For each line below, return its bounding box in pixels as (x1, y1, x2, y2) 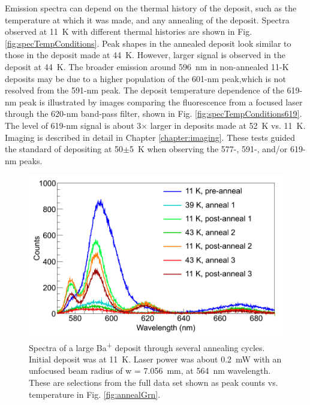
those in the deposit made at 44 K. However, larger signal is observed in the (5, 49, 285, 61)
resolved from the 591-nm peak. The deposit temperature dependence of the (5, 84, 284, 96)
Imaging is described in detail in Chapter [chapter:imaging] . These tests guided (5, 131, 295, 143)
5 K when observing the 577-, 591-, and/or (129, 143, 288, 155)
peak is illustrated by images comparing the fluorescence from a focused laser (19, 95, 303, 108)
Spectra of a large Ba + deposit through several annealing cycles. (29, 339, 265, 353)
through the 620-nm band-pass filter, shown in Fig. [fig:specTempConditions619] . (5, 107, 302, 120)
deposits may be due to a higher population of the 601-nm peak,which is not (5, 72, 286, 84)
